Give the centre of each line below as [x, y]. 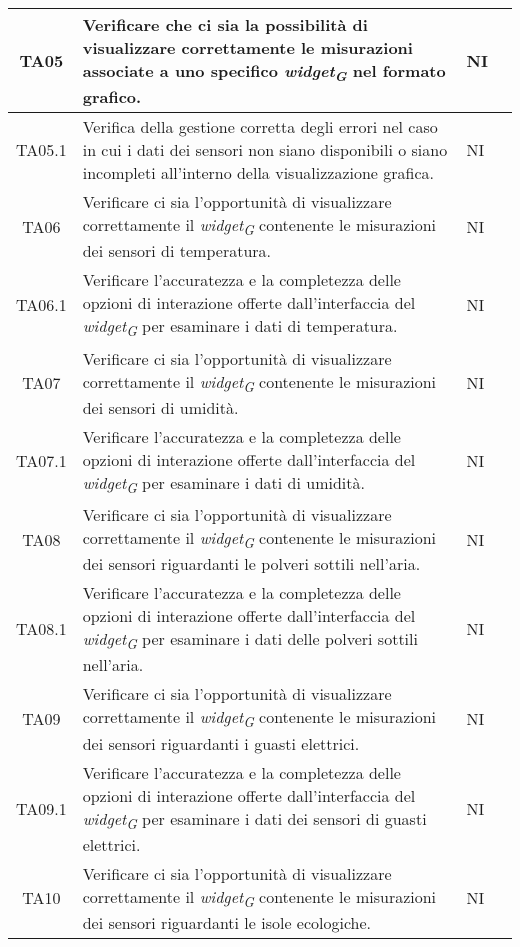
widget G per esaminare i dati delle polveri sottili [250, 640]
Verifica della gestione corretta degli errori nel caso [260, 127]
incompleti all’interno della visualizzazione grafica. [258, 173]
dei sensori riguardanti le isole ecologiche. [227, 922]
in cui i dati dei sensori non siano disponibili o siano [265, 150]
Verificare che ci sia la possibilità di [225, 24]
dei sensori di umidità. [160, 407]
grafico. [112, 97]
